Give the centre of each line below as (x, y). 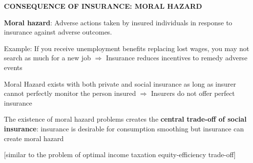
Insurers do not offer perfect (193, 93)
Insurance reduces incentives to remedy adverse (177, 58)
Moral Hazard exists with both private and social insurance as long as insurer (120, 83)
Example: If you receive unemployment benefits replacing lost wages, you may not (127, 48)
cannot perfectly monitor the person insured (70, 93)
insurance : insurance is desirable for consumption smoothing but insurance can (124, 128)
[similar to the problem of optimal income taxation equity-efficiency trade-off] (120, 154)
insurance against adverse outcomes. (58, 32)
